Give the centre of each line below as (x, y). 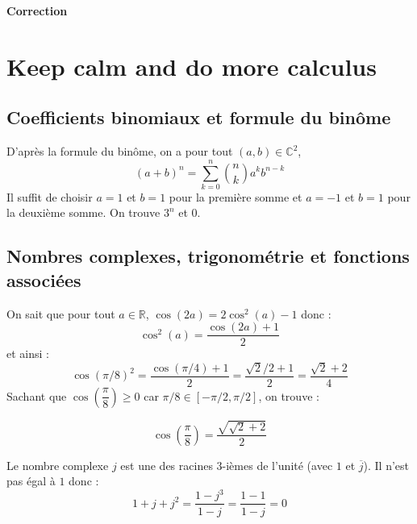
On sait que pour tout (61, 313)
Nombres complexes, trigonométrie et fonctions (208, 256)
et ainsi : (28, 353)
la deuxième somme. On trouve (83, 212)
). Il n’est (386, 465)
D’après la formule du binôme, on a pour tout (120, 151)
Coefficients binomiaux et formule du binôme (199, 117)
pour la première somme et (236, 196)
